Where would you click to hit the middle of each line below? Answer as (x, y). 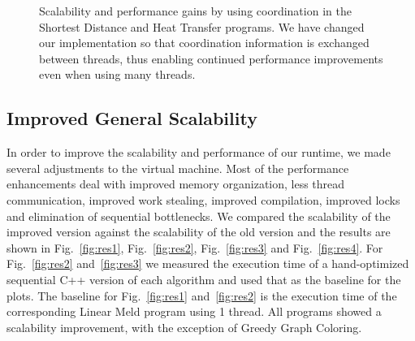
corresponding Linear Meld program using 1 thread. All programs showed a (194, 311)
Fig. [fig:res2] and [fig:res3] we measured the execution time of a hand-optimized (208, 263)
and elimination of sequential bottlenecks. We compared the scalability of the (199, 216)
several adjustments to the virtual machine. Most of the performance (178, 168)
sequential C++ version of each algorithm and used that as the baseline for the (204, 279)
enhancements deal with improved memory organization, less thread (176, 184)
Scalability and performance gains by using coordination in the (195, 11)
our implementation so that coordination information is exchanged (204, 43)
